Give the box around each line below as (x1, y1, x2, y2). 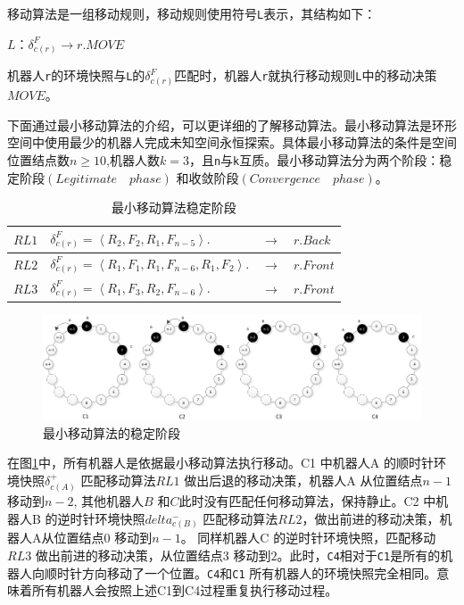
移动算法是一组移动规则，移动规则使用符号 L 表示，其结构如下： (7, 4, 377, 22)
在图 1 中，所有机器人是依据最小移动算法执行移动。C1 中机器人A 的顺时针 (7, 453, 434, 472)
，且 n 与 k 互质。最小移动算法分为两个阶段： (188, 150, 440, 169)
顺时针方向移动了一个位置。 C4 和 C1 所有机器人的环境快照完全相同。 (44, 563, 437, 582)
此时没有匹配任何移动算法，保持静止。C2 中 (178, 492, 436, 510)
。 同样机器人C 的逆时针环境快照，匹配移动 (180, 528, 436, 547)
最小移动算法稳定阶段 (111, 198, 236, 217)
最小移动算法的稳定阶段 (43, 423, 180, 442)
